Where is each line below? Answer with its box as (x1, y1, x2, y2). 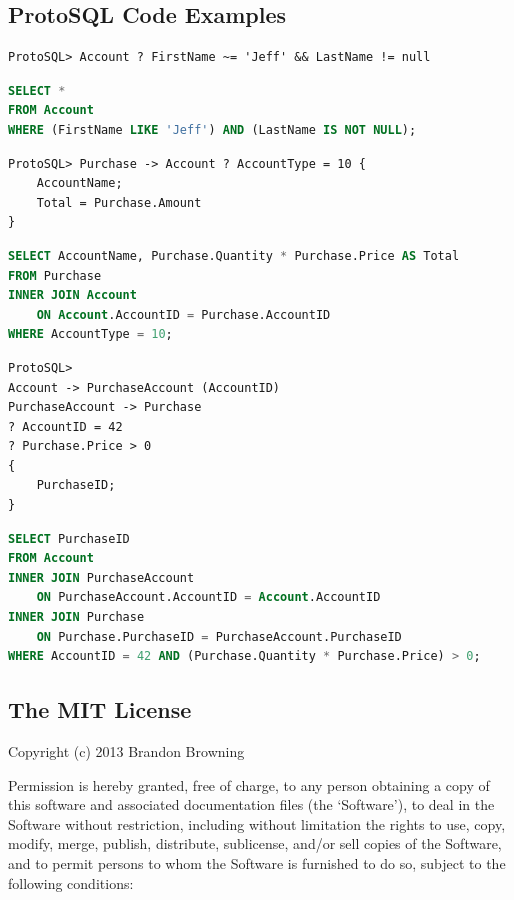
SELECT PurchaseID (8, 531, 130, 546)
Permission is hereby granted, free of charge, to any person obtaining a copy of (8, 774, 490, 795)
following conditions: (8, 872, 134, 893)
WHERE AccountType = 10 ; (8, 327, 173, 342)
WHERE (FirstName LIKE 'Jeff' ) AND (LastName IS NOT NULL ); (8, 122, 417, 137)
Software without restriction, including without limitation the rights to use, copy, (8, 813, 506, 834)
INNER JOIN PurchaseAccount (8, 570, 195, 585)
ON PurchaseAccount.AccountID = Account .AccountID (36, 590, 381, 605)
